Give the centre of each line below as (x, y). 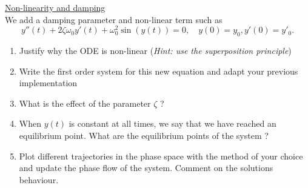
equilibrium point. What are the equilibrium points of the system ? (144, 136)
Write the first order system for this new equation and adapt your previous (159, 71)
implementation (48, 83)
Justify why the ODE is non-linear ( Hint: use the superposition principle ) (155, 51)
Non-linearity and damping (55, 7)
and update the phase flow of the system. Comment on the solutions (146, 168)
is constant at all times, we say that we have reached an (172, 123)
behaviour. (39, 179)
